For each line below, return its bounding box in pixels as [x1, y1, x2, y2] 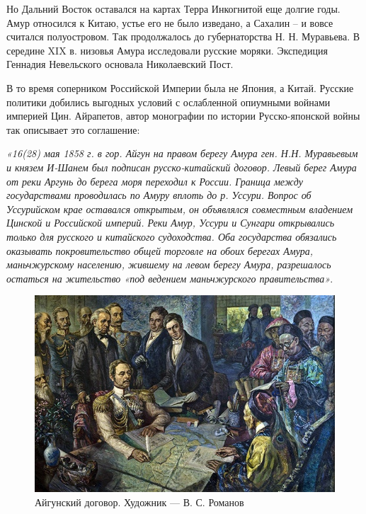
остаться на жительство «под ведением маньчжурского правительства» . [6, 270, 333, 285]
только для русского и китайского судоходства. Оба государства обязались [6, 229, 337, 244]
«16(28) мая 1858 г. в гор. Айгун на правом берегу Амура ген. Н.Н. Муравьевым [6, 146, 358, 161]
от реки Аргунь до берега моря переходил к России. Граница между [6, 173, 303, 188]
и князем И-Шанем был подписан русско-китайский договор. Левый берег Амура [6, 159, 357, 174]
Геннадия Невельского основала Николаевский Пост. [6, 57, 234, 72]
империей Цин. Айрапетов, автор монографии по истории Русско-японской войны [6, 108, 360, 123]
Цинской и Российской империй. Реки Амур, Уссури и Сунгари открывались [6, 215, 335, 230]
